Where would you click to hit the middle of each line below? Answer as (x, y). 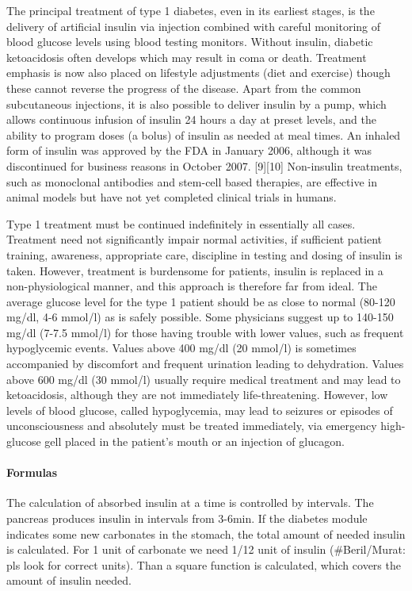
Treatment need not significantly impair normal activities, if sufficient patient (195, 239)
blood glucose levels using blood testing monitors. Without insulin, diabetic (190, 42)
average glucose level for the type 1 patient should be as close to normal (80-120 (201, 301)
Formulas (32, 472)
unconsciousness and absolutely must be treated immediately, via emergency (192, 426)
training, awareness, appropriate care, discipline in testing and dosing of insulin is (204, 254)
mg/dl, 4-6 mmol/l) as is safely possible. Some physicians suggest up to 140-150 (200, 317)
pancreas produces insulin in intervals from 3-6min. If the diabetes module (187, 518)
